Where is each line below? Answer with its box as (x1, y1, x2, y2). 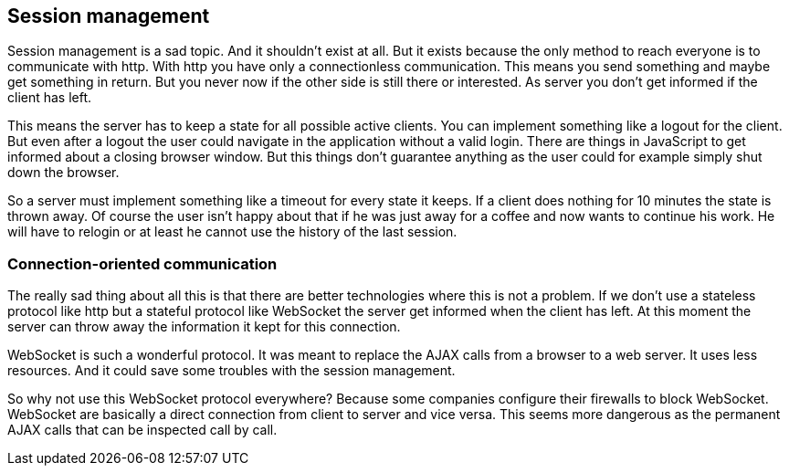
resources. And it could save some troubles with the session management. (7, 363, 456, 379)
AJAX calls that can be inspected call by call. (7, 422, 278, 438)
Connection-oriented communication (7, 254, 278, 273)
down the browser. (7, 164, 120, 181)
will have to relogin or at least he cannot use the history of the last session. (7, 224, 458, 240)
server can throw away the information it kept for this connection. (7, 319, 401, 335)
